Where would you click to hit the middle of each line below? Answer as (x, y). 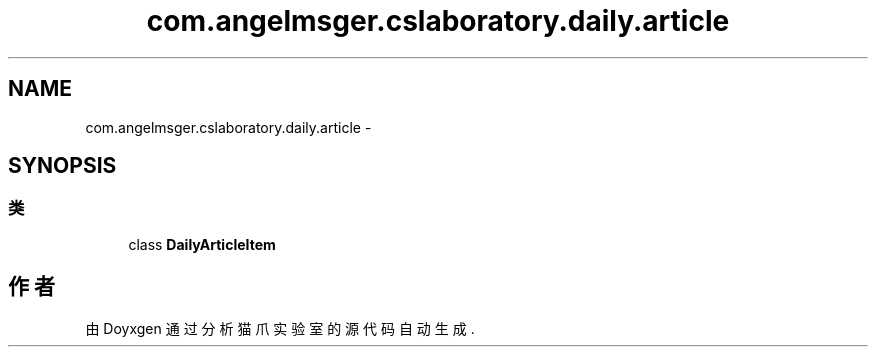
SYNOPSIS (62, 166)
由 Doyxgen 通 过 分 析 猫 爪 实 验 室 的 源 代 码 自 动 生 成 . (280, 328)
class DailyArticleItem (202, 244)
